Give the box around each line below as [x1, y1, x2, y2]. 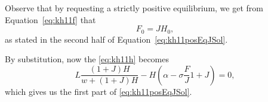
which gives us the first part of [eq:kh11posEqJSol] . [5, 85, 192, 97]
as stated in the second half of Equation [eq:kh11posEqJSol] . [5, 33, 228, 45]
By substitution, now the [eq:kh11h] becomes [5, 53, 170, 65]
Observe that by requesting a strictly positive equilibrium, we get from [5, 2, 263, 14]
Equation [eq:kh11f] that [5, 13, 96, 26]
